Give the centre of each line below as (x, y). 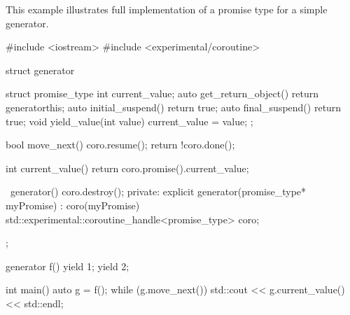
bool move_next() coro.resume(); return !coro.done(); (120, 145)
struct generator (40, 70)
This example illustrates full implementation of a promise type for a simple (167, 9)
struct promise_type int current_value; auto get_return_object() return (162, 93)
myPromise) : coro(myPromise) (73, 205)
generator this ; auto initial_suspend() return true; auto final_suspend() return (174, 107)
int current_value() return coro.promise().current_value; (127, 168)
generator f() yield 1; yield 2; (68, 266)
